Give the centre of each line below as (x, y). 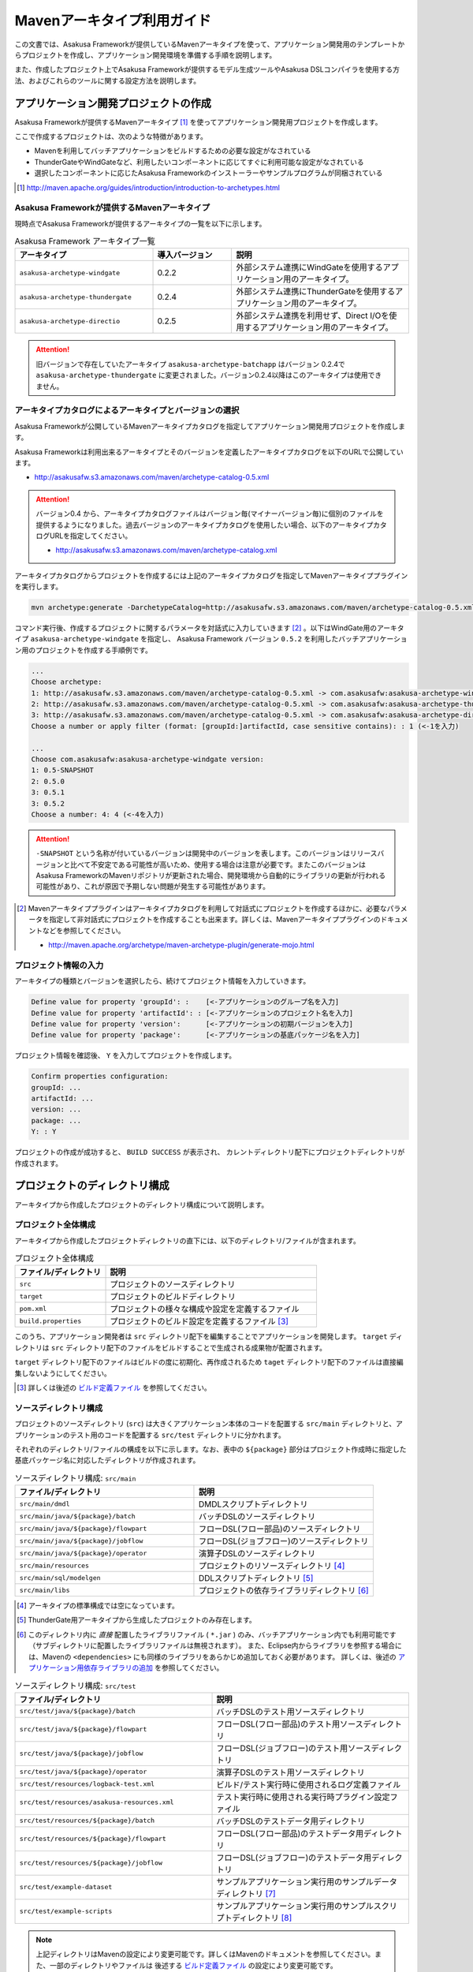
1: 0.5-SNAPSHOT (63, 770)
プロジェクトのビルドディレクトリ (173, 1297)
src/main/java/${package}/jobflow (81, 1541)
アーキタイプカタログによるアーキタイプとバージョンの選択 (127, 410)
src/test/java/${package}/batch (77, 1711)
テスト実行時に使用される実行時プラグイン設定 (303, 1797)
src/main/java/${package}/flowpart (83, 1528)
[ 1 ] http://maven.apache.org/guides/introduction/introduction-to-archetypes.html (148, 187)
